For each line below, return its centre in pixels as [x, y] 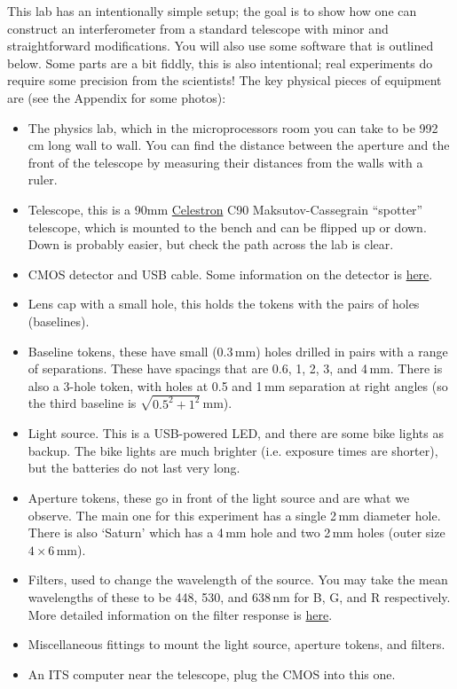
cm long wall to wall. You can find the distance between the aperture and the [239, 145]
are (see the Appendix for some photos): [117, 97]
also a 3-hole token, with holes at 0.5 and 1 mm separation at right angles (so [238, 385]
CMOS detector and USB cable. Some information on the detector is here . [230, 274]
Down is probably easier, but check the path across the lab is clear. [211, 244]
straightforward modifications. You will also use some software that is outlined [221, 46]
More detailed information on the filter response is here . [180, 614]
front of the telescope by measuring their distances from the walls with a [225, 162]
